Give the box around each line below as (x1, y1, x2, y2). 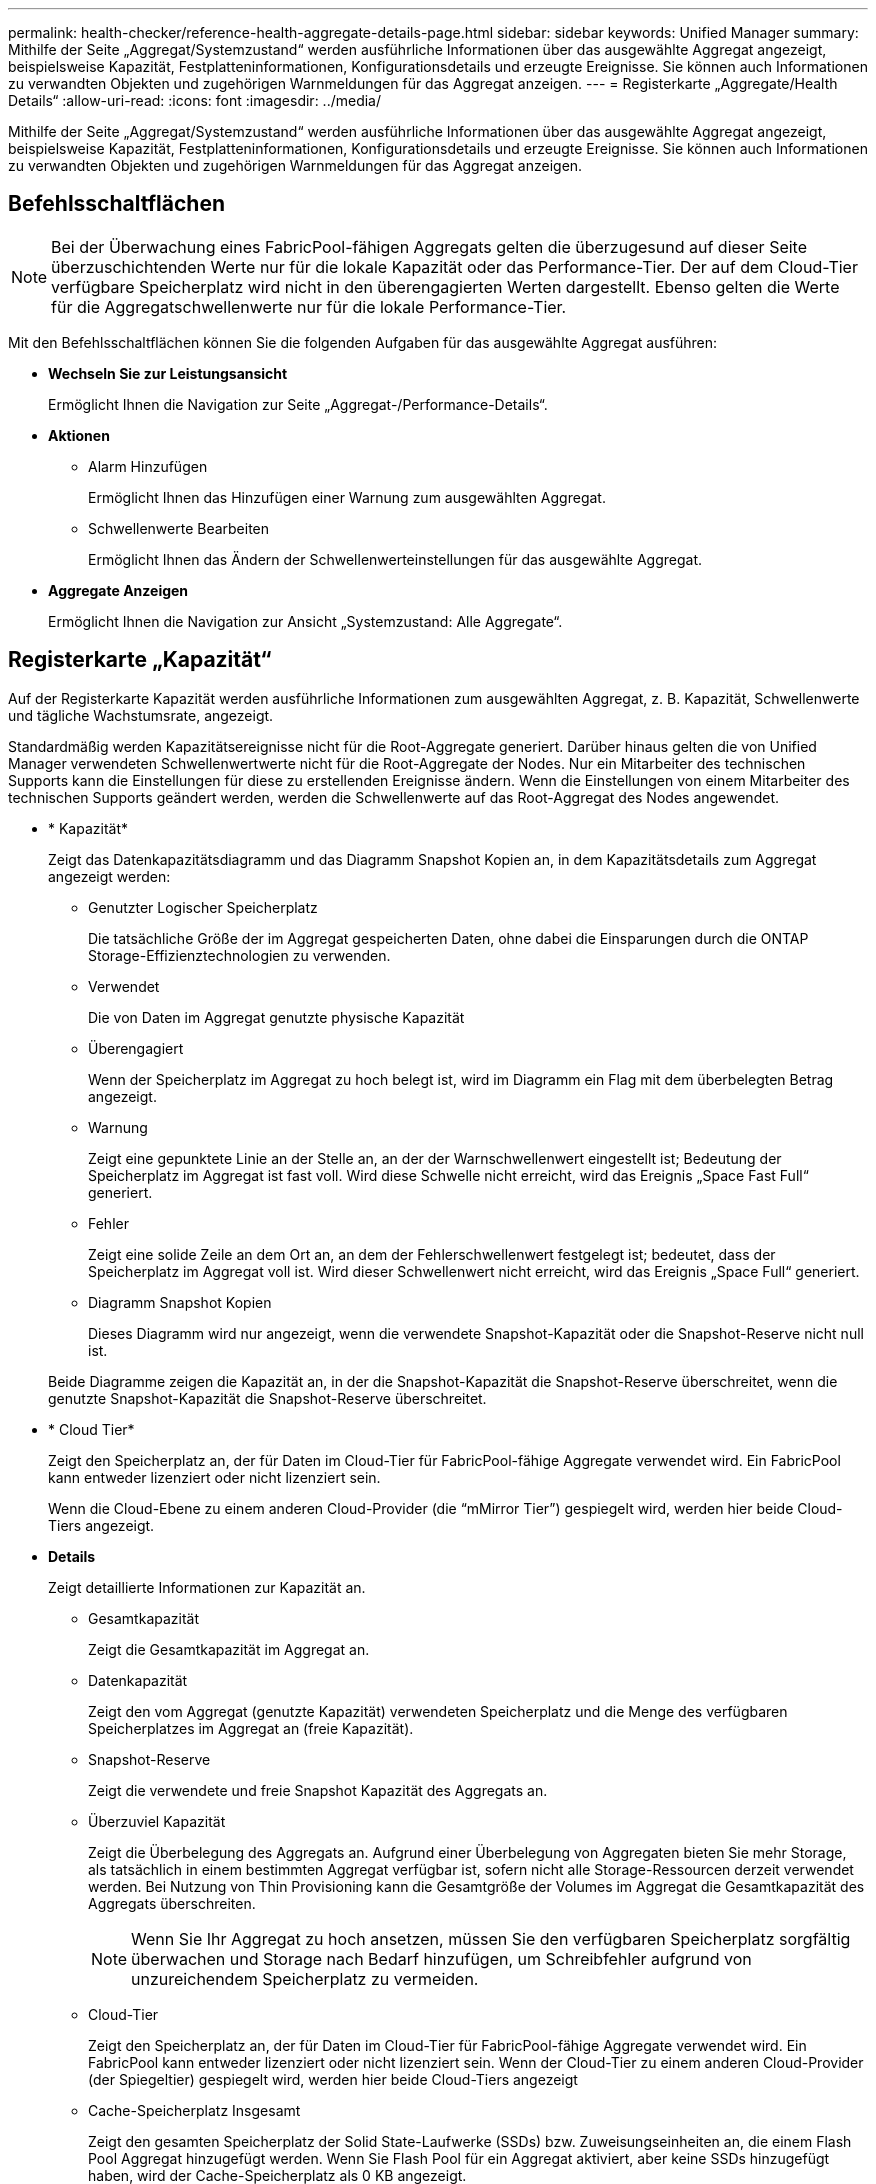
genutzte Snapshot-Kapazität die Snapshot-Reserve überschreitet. (48, 1389, 487, 1407)
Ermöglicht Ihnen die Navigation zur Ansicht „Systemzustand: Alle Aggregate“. (48, 612, 563, 630)
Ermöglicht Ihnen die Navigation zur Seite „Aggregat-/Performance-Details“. (48, 395, 548, 413)
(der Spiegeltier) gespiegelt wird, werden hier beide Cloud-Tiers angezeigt (88, 2070, 578, 2088)
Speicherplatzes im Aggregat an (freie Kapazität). (88, 1719, 414, 1737)
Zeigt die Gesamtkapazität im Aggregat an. (88, 1640, 370, 1658)
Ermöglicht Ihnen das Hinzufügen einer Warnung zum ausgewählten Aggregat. (88, 488, 606, 506)
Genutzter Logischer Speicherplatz (88, 898, 318, 916)
